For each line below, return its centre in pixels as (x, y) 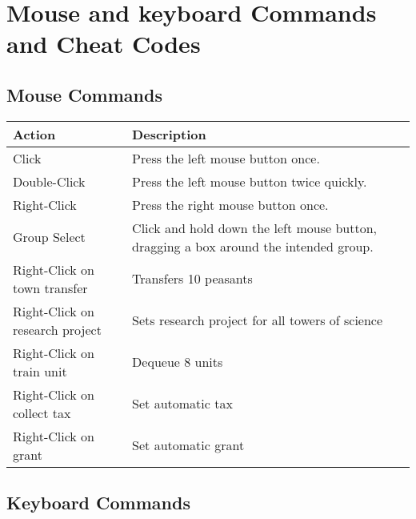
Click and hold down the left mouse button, (254, 227)
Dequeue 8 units (178, 362)
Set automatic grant (188, 445)
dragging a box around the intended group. (253, 246)
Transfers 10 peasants (192, 279)
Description (169, 134)
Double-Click (49, 181)
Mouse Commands (84, 94)
